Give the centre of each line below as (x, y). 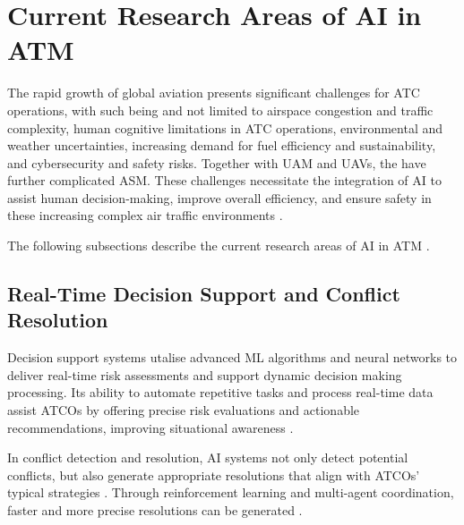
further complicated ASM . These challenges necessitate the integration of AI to (224, 180)
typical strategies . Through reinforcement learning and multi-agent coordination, (231, 492)
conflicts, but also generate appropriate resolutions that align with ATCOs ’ (214, 474)
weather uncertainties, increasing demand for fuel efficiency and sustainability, (222, 145)
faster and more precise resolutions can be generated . (155, 510)
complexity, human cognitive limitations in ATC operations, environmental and (225, 127)
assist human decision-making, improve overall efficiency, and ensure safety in (219, 197)
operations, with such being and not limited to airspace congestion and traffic (220, 110)
